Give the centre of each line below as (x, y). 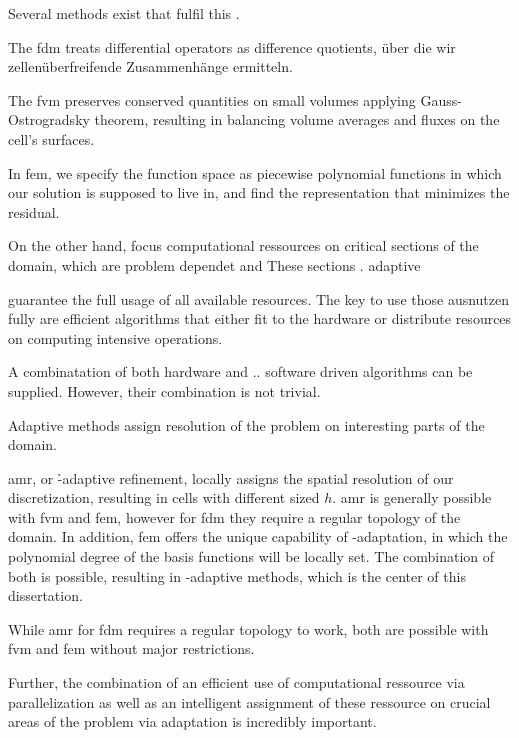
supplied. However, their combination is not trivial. (164, 390)
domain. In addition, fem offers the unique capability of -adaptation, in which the (258, 536)
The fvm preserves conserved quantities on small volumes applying (212, 99)
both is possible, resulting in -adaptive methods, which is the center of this (237, 575)
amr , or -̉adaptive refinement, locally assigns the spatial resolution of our (231, 477)
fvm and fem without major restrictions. (131, 648)
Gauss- (441, 99)
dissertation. (45, 595)
